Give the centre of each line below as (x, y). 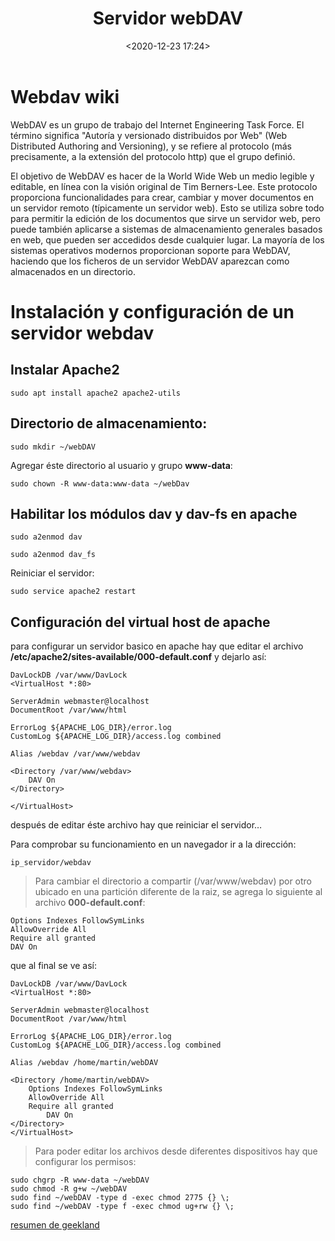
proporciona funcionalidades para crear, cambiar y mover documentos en (162, 197)
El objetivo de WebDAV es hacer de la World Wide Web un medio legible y (162, 176)
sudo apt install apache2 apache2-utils (96, 393)
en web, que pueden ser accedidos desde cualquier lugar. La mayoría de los (167, 239)
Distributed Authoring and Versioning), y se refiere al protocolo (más (151, 146)
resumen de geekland (55, 1225)
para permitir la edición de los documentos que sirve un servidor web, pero (165, 218)
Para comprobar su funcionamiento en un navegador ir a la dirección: (153, 844)
